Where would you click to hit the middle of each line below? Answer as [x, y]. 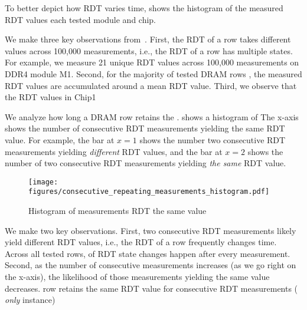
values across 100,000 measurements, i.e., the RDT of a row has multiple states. [149, 50]
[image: [43, 182]
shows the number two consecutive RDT [213, 139]
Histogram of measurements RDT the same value [117, 211]
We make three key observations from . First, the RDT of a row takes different [148, 39]
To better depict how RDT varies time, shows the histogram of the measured [144, 8]
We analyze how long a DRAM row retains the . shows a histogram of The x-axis [152, 116]
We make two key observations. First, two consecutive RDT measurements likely [151, 230]
